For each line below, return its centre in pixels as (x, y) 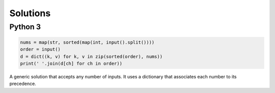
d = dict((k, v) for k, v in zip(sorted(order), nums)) (91, 56)
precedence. (23, 84)
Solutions (30, 13)
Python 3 (25, 27)
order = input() (40, 50)
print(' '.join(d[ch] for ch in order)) (71, 63)
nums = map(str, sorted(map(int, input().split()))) (87, 42)
